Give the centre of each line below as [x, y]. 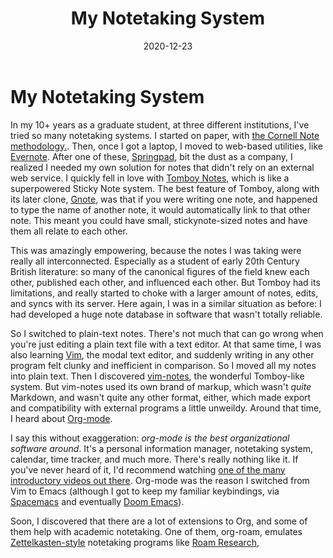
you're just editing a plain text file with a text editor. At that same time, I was [166, 344]
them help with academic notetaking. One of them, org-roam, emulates [156, 531]
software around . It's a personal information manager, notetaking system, [162, 448]
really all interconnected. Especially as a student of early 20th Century [155, 261]
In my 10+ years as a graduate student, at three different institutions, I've [160, 124]
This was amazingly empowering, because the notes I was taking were [156, 250]
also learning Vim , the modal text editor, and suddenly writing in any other [162, 354]
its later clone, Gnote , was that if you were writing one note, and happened [164, 199]
